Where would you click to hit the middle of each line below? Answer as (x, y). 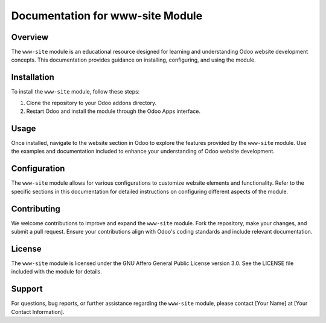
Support (27, 289)
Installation (33, 78)
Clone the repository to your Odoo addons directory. (91, 103)
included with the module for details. (56, 272)
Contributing (36, 209)
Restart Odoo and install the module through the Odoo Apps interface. (113, 111)
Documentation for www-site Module (107, 16)
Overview (30, 37)
